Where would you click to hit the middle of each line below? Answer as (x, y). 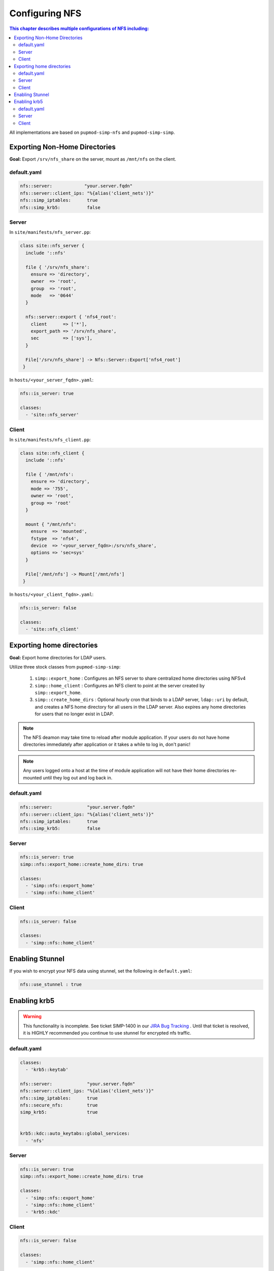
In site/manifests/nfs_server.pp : (50, 232)
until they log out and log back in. (78, 777)
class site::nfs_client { (52, 453)
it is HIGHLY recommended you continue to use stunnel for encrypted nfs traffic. (107, 1033)
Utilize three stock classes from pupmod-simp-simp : (65, 667)
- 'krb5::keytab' (47, 1069)
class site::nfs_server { (52, 246)
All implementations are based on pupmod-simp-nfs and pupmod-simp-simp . (92, 133)
